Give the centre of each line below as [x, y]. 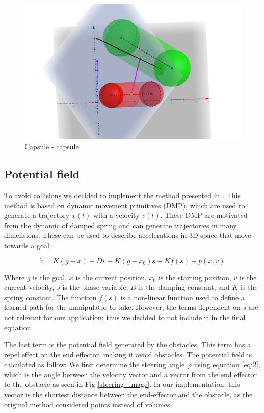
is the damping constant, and [184, 287]
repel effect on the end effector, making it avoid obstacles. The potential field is [128, 354]
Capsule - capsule [52, 146]
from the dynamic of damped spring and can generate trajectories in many [121, 225]
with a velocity [116, 215]
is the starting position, [195, 277]
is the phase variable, [95, 287]
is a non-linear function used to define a [182, 297]
